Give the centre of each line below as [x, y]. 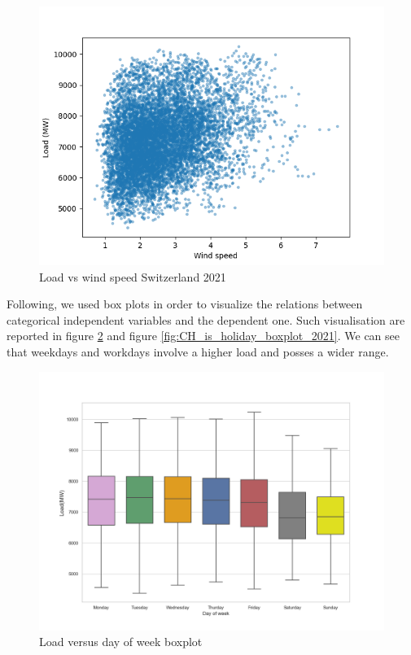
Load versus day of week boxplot [121, 642]
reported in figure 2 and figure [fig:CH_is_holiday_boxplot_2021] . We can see [203, 336]
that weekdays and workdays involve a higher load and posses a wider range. [198, 351]
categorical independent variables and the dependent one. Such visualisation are [206, 319]
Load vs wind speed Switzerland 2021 [133, 276]
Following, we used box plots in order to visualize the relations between [185, 304]
